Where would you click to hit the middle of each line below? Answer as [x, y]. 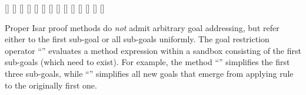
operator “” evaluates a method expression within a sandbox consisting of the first [153, 50]
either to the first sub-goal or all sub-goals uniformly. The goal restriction [137, 39]
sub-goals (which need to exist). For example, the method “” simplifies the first [147, 62]
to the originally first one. [51, 85]
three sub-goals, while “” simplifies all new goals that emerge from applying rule [149, 73]
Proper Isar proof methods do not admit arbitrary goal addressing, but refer [142, 27]
